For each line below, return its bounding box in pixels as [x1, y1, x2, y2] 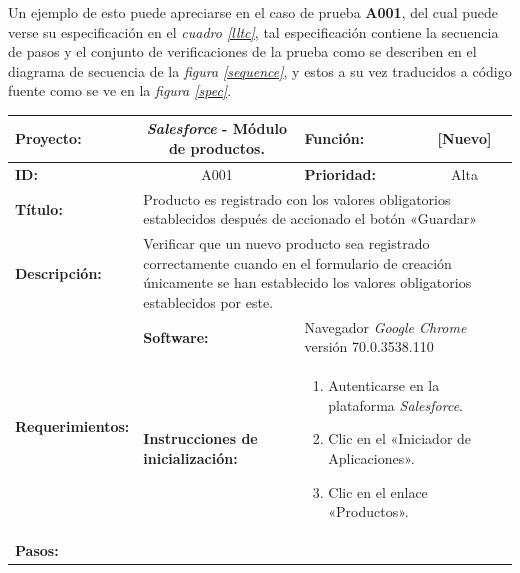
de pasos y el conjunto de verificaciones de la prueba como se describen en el [8, 41, 477, 62]
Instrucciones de [143, 428, 258, 449]
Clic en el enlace [328, 481, 428, 502]
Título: [15, 198, 63, 219]
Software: [143, 326, 209, 347]
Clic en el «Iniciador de [328, 428, 472, 449]
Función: [304, 128, 365, 149]
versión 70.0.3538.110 [304, 336, 434, 357]
